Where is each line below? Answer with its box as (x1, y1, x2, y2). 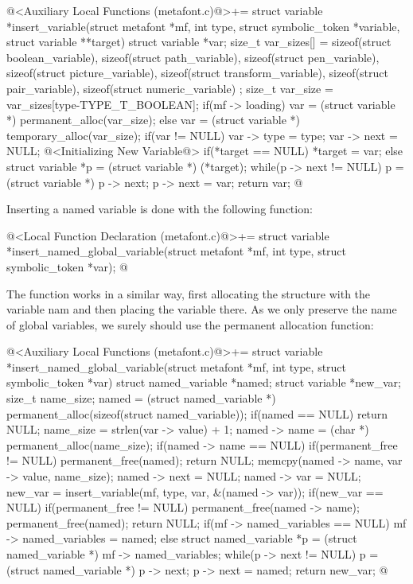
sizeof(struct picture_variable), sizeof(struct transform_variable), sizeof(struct (6, 64, 388, 81)
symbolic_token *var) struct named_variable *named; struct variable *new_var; (6, 374, 401, 391)
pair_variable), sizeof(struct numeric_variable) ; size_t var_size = (6, 80, 333, 96)
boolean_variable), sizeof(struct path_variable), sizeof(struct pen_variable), (6, 49, 380, 65)
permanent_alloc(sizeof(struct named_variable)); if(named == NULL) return (6, 405, 388, 422)
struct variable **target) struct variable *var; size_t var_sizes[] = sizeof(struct (6, 33, 392, 50)
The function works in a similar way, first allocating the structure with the (6, 285, 371, 302)
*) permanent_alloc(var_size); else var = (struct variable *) (6, 111, 301, 128)
